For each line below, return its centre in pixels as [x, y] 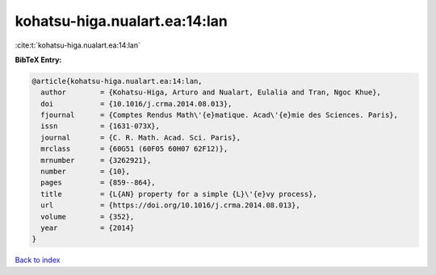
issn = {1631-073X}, [101, 126]
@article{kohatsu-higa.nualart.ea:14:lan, [117, 81]
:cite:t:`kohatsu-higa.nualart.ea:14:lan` [78, 45]
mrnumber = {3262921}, [96, 160]
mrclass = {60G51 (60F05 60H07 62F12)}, [134, 149]
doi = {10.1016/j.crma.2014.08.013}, [136, 104]
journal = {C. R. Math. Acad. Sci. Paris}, [141, 137]
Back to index [38, 260]
